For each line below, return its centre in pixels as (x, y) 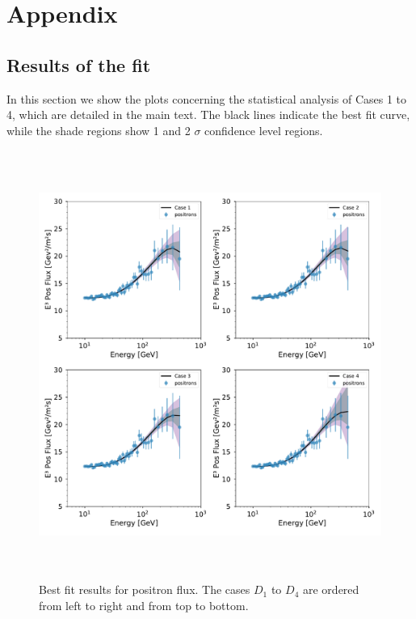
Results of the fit (79, 64)
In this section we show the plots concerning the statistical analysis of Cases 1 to (207, 98)
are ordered (331, 589)
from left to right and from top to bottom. (144, 605)
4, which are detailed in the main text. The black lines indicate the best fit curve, (208, 114)
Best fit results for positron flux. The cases (145, 589)
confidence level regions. (264, 130)
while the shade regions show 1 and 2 (99, 130)
